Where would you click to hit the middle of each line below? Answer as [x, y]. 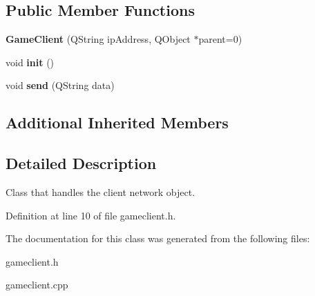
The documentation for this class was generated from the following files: [158, 238]
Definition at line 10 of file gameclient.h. [91, 215]
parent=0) [220, 39]
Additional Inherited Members [117, 122]
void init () [30, 62]
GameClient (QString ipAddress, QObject [98, 39]
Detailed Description [81, 163]
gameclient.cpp [37, 285]
